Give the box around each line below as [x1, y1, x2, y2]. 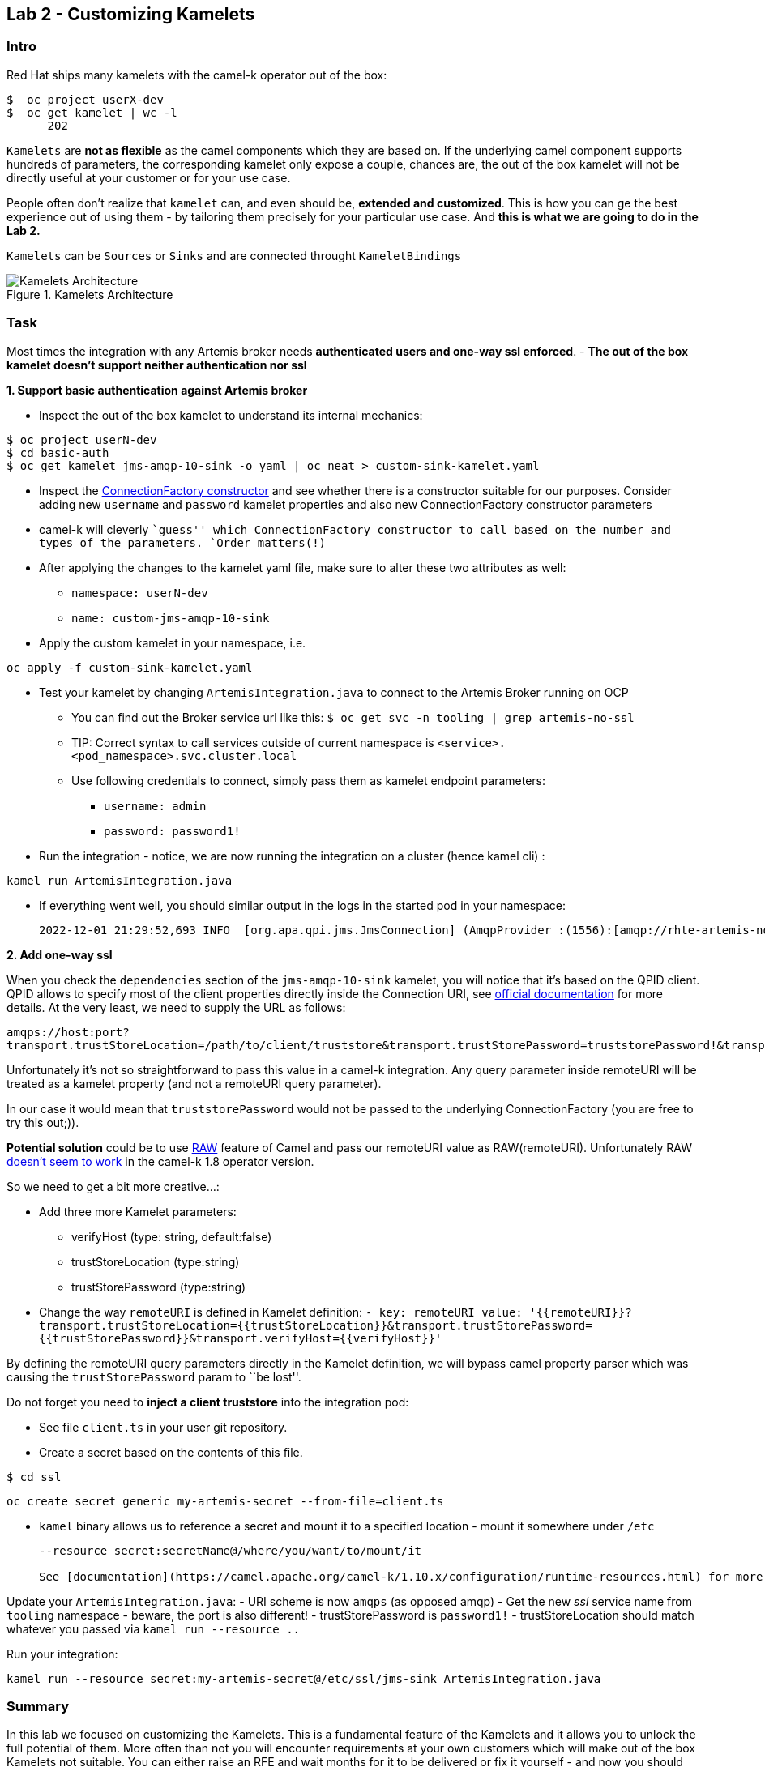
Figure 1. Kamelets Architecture [6, 287, 173, 301]
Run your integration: [6, 1646, 118, 1661]
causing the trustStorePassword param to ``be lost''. [6, 1369, 301, 1384]
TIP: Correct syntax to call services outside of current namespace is [71, 735, 434, 749]
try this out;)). [6, 1115, 79, 1129]
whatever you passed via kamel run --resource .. [6, 1621, 301, 1636]
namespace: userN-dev [71, 586, 208, 600]
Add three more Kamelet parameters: [39, 1204, 237, 1219]
